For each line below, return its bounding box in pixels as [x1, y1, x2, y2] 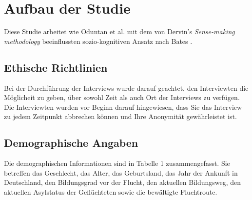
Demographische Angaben [4, 135, 138, 150]
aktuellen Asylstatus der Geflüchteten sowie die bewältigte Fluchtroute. [4, 186, 217, 197]
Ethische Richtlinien [4, 60, 108, 75]
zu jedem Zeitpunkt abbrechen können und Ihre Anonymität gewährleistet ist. [4, 111, 237, 121]
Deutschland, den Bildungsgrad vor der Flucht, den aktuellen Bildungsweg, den [4, 177, 241, 187]
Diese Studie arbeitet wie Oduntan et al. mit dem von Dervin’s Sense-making [4, 26, 235, 37]
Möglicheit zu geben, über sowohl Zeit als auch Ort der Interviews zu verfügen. [4, 92, 240, 102]
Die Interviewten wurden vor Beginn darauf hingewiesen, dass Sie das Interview [4, 101, 242, 112]
